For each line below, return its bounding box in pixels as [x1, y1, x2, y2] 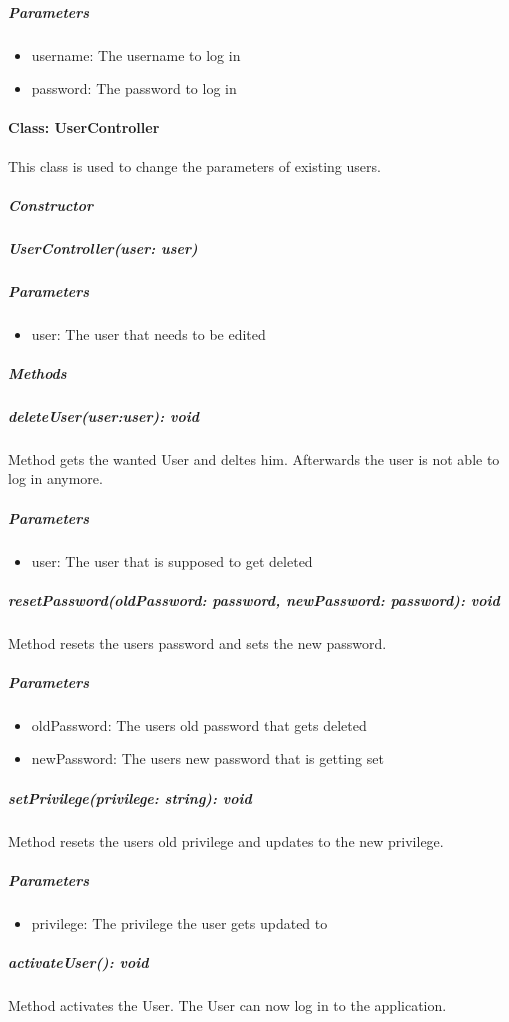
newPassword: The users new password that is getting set [31, 748, 384, 769]
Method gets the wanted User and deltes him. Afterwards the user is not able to [8, 448, 500, 469]
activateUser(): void [8, 951, 149, 972]
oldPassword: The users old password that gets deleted [31, 714, 367, 735]
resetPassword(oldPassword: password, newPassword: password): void [8, 589, 500, 610]
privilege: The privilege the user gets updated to [31, 912, 328, 933]
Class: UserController [8, 117, 160, 138]
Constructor [8, 194, 94, 215]
